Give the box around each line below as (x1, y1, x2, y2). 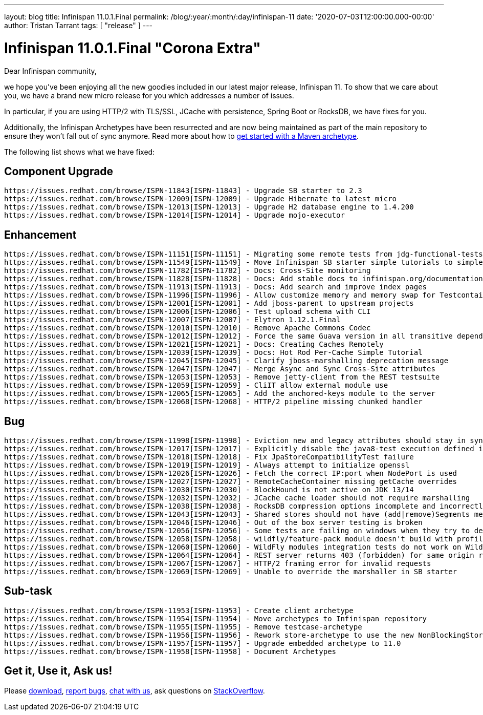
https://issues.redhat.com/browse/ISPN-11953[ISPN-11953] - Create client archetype (4, 606, 354, 615)
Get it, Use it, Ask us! (4, 664, 113, 678)
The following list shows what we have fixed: (4, 147, 155, 156)
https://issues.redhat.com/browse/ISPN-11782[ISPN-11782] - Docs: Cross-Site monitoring (4, 266, 371, 275)
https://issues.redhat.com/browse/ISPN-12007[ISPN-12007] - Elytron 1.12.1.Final (4, 316, 341, 324)
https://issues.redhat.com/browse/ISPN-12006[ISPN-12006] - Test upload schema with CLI (4, 307, 371, 316)
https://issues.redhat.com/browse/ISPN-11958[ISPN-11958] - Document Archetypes (4, 647, 337, 656)
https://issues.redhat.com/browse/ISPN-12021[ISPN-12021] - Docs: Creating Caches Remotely (4, 340, 384, 349)
